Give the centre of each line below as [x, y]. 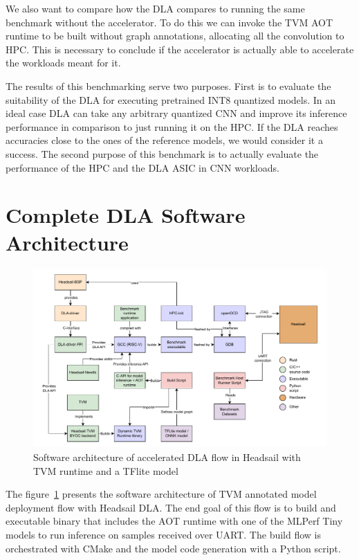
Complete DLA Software [126, 215]
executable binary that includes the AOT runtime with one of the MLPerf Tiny [174, 521]
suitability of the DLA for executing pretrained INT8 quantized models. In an [171, 99]
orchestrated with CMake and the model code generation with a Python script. [173, 548]
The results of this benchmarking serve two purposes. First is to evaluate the [168, 85]
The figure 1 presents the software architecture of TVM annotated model [161, 494]
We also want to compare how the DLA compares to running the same [155, 8]
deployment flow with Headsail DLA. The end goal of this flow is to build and [171, 507]
